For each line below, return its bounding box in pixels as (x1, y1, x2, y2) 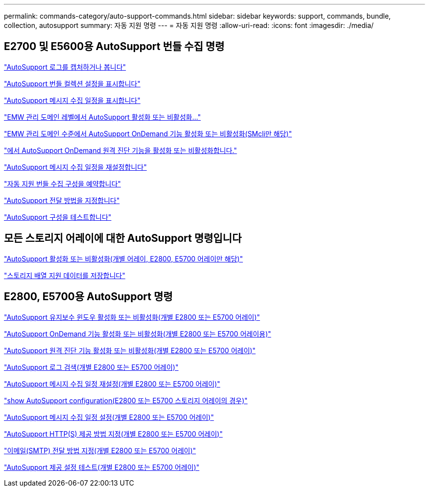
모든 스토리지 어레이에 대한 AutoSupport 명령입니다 (4, 232, 242, 245)
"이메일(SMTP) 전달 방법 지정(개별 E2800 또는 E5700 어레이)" (4, 446, 196, 455)
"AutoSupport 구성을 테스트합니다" (4, 212, 112, 221)
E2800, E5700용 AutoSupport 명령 (4, 290, 173, 303)
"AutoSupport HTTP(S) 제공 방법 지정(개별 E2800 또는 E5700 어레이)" (4, 429, 223, 438)
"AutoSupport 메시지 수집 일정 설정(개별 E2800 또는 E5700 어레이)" (4, 413, 214, 421)
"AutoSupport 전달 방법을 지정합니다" (4, 196, 120, 205)
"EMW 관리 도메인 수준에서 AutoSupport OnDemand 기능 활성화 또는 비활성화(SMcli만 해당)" (4, 129, 292, 138)
